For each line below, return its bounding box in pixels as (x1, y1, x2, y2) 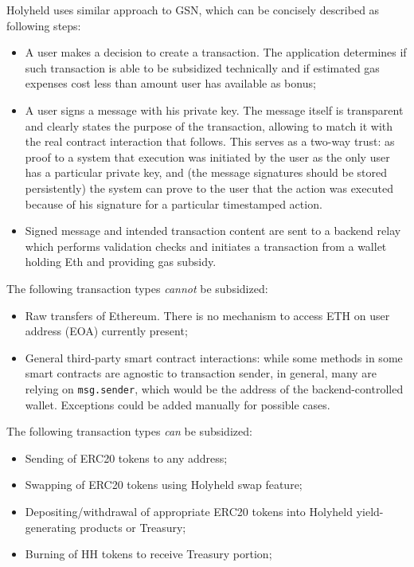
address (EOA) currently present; (25, 323, 188, 339)
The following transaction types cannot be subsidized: (6, 280, 268, 296)
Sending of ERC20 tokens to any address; (25, 449, 228, 466)
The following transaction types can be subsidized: (6, 423, 252, 440)
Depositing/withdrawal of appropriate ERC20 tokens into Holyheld (25, 502, 353, 519)
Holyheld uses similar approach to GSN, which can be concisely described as (6, 2, 380, 18)
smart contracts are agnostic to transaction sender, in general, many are (25, 365, 377, 381)
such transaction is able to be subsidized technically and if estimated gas (25, 59, 380, 76)
